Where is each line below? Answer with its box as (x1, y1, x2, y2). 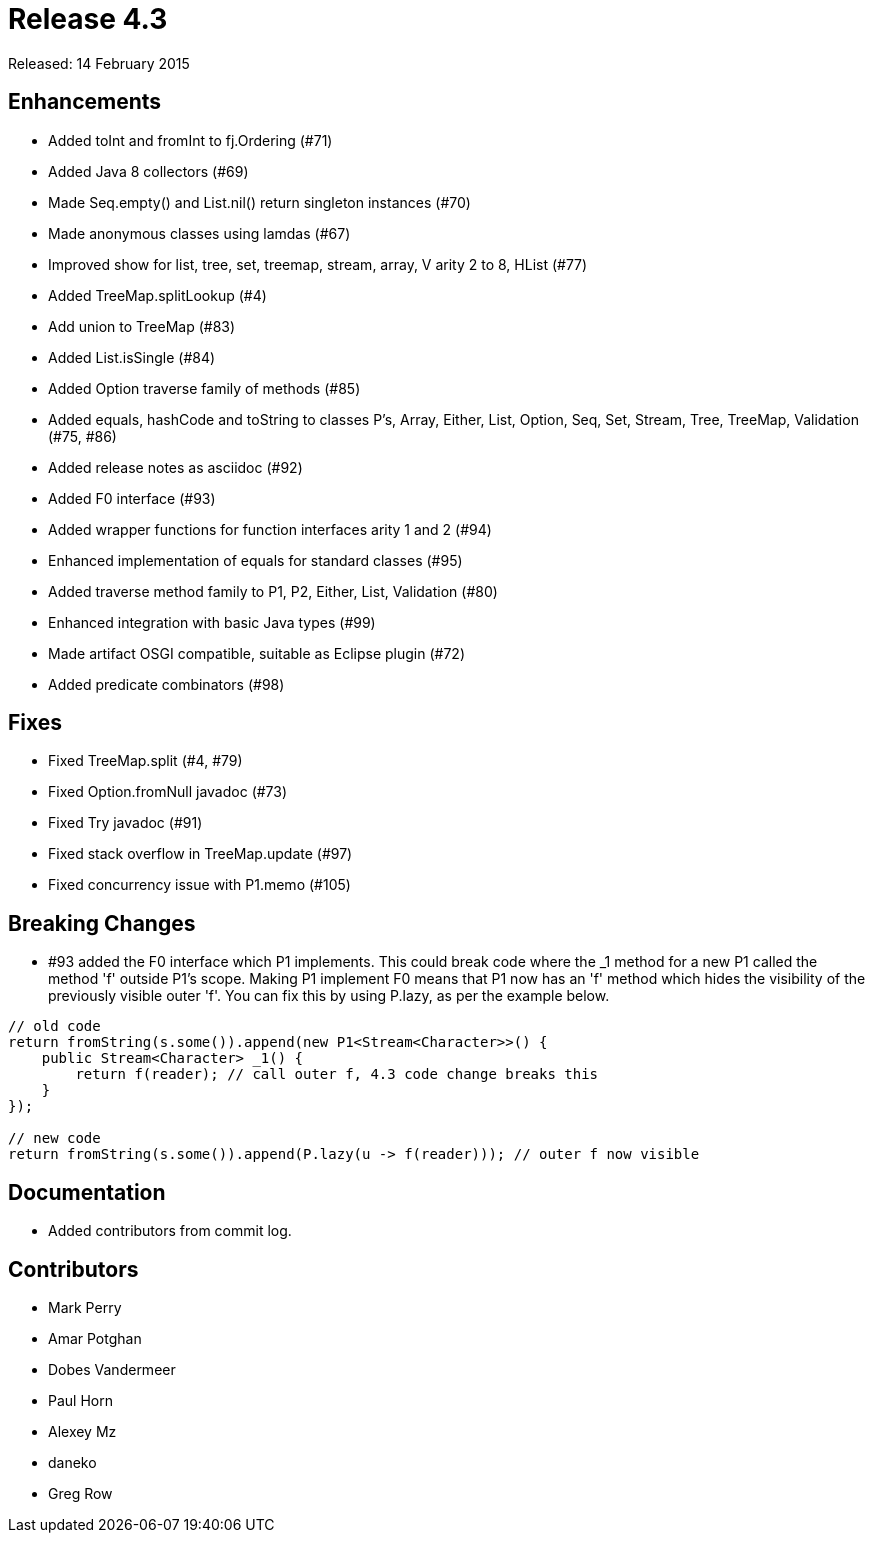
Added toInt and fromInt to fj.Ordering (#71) (48, 131, 333, 149)
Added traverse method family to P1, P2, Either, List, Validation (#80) (48, 582, 498, 600)
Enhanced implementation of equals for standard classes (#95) (48, 551, 463, 569)
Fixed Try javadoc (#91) (48, 814, 203, 832)
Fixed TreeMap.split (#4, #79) (48, 752, 243, 770)
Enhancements (8, 89, 162, 115)
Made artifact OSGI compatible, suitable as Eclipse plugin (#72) (48, 644, 466, 662)
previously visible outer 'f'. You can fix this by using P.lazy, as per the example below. (48, 987, 610, 1005)
